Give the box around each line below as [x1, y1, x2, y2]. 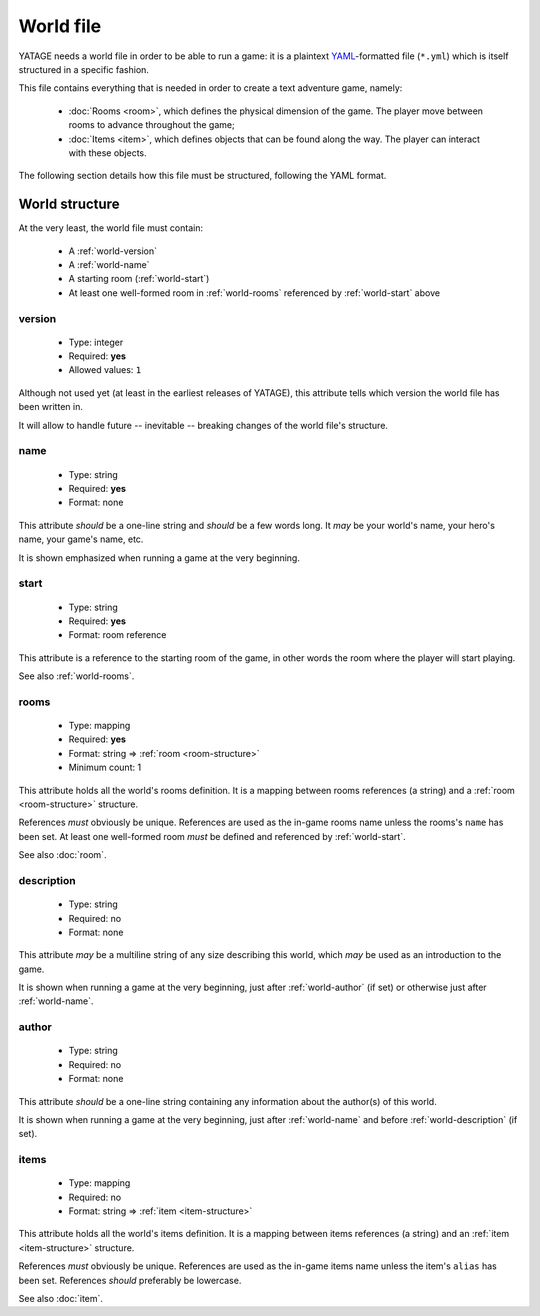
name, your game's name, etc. [18, 533, 144, 545]
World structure [18, 196, 120, 213]
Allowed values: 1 [68, 364, 142, 376]
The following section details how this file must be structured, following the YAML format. [18, 170, 387, 182]
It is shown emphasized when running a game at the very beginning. [18, 551, 300, 564]
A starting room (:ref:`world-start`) [68, 273, 210, 285]
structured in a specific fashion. [18, 63, 150, 75]
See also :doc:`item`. [18, 1293, 104, 1305]
